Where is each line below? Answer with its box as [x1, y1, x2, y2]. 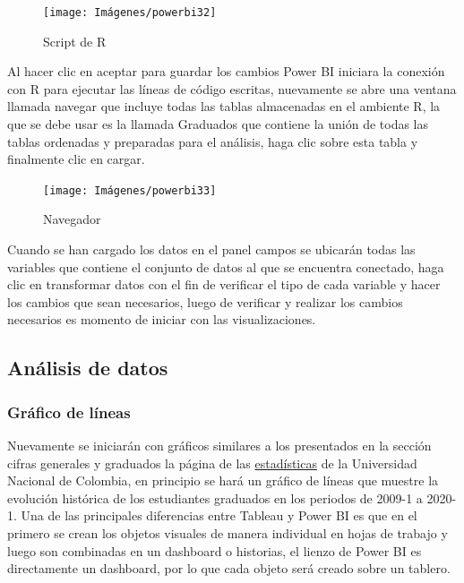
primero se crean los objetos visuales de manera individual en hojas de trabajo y [7, 524, 448, 542]
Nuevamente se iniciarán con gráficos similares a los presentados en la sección [7, 436, 432, 455]
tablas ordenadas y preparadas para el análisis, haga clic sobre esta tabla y [7, 132, 418, 150]
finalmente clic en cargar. [7, 150, 145, 168]
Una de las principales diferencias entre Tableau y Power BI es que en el [21, 506, 417, 525]
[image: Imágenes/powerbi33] [43, 184, 217, 197]
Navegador [43, 210, 101, 228]
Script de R [43, 31, 107, 50]
